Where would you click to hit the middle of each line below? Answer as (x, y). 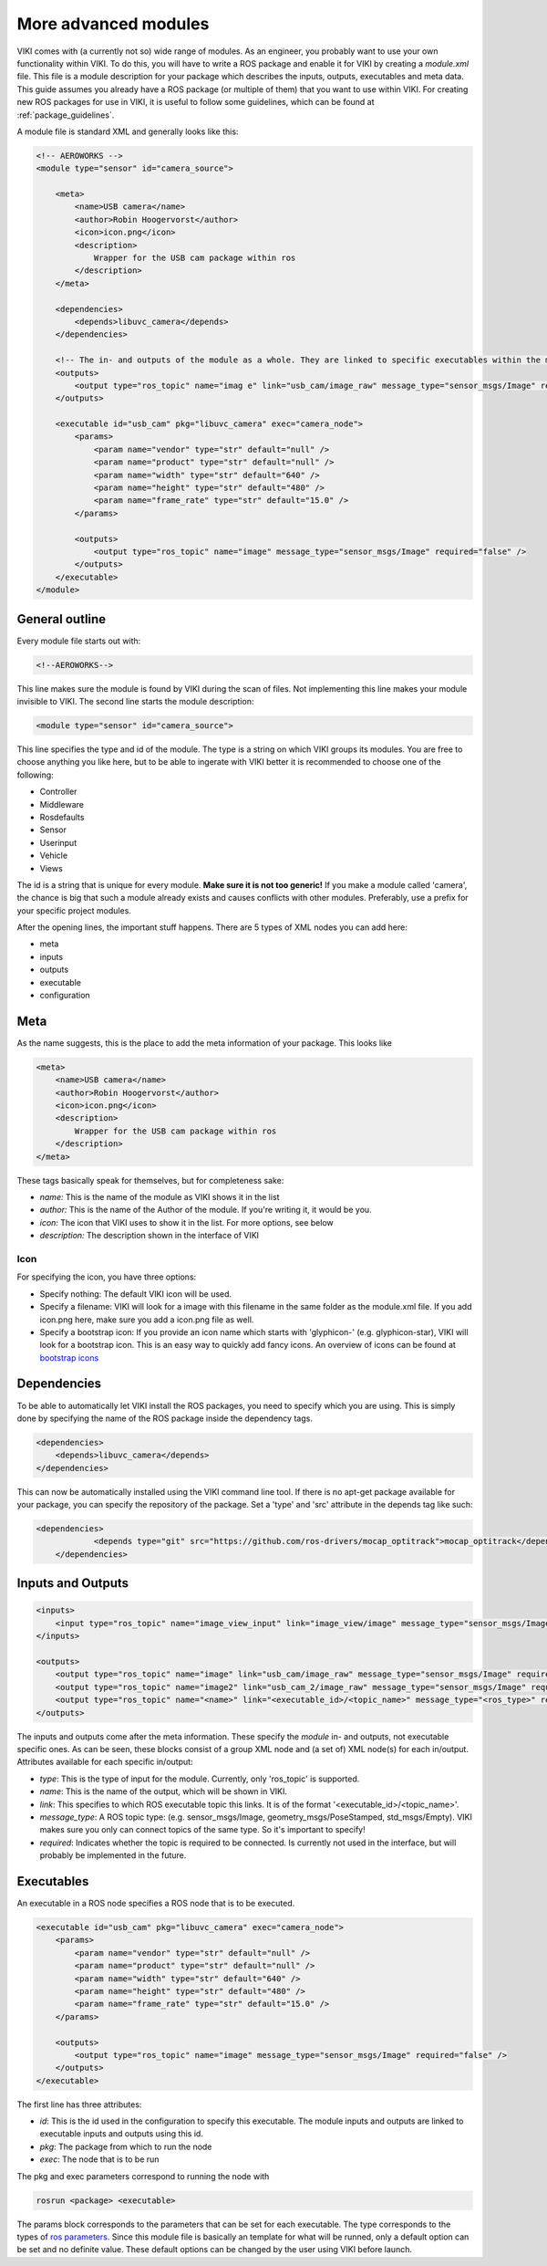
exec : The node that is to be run (99, 2159)
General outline (62, 619)
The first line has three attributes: (79, 2104)
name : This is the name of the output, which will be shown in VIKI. (163, 1791)
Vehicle (54, 856)
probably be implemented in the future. (113, 1855)
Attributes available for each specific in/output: (105, 1762)
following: (35, 775)
